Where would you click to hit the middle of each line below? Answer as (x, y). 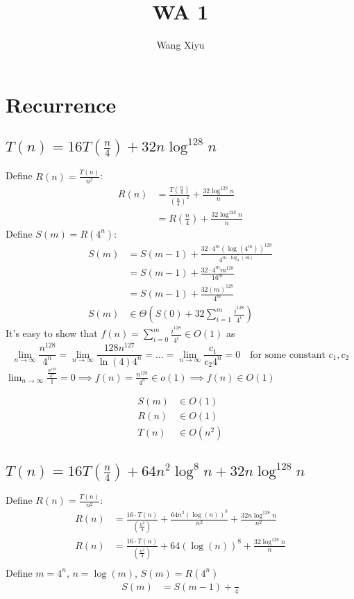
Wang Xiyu (180, 45)
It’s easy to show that (52, 333)
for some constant (288, 355)
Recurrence (61, 104)
